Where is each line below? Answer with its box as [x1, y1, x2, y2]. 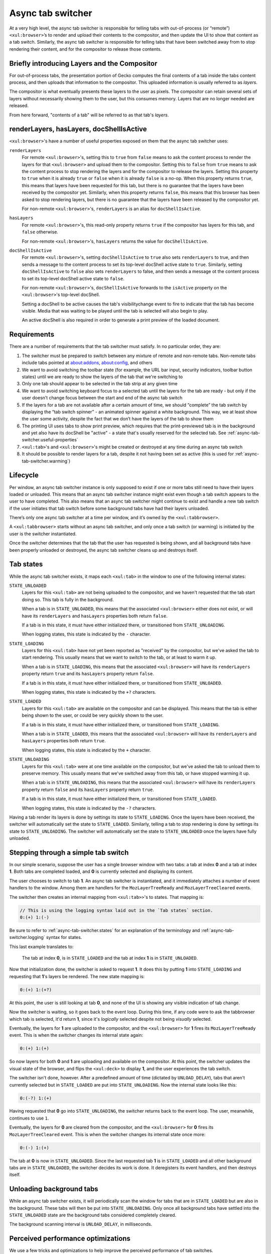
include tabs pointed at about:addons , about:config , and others [22, 360, 153, 366]
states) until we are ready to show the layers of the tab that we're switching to [22, 374, 183, 380]
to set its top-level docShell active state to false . [22, 275, 125, 281]
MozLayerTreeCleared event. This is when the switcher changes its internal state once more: [9, 1131, 206, 1137]
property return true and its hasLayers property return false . [22, 671, 154, 677]
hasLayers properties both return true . [22, 738, 106, 744]
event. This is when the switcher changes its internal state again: [9, 1032, 143, 1038]
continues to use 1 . [9, 1115, 49, 1121]
